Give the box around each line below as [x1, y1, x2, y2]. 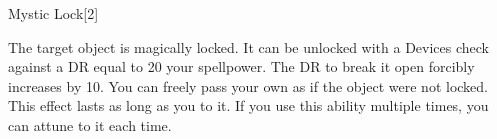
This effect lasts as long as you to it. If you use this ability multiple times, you [8, 95, 489, 116]
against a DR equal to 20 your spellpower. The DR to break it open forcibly [8, 56, 475, 77]
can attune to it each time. [8, 114, 172, 135]
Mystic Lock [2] [8, 3, 99, 23]
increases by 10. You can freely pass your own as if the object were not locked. [8, 75, 488, 96]
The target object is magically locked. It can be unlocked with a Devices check [8, 36, 489, 57]
